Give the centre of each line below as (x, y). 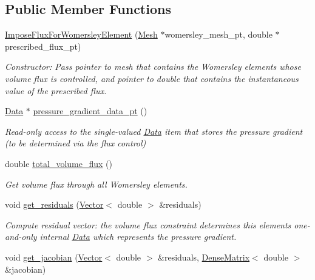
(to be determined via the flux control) (76, 143)
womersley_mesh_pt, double (218, 34)
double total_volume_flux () (59, 163)
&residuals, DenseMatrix (204, 257)
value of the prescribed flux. (56, 90)
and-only (21, 237)
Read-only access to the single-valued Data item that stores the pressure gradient (154, 131)
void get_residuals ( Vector (54, 204)
